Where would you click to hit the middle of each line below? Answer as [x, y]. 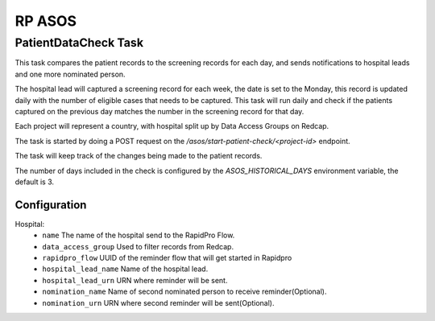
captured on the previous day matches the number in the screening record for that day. [159, 111]
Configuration [51, 205]
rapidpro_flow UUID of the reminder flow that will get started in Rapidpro [167, 257]
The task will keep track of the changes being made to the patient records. [139, 156]
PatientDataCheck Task [79, 43]
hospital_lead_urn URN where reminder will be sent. [135, 280]
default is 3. [35, 182]
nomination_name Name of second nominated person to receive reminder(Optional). [184, 292]
